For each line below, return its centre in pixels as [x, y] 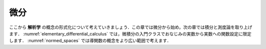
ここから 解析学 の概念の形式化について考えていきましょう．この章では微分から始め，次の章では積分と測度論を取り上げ [131, 27]
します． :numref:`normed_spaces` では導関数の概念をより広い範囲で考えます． [90, 41]
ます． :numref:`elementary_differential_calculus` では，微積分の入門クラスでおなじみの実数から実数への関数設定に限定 [130, 33]
